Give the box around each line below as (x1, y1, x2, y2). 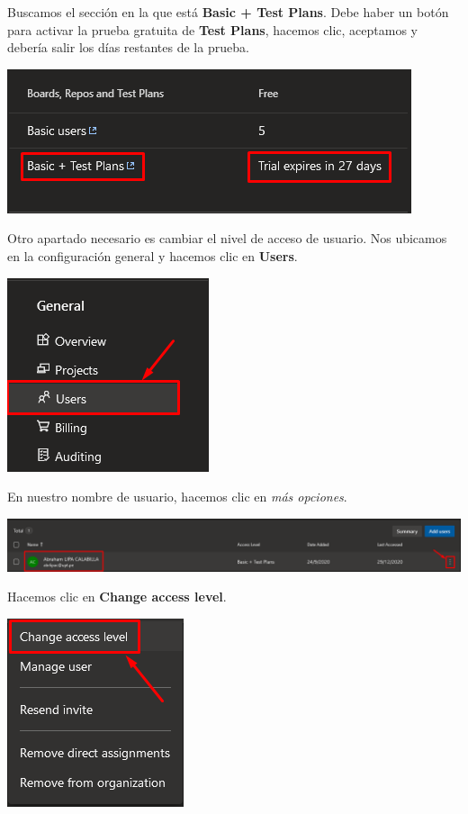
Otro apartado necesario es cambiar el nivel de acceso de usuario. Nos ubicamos (7, 229, 447, 248)
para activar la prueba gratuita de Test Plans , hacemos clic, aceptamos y (7, 20, 418, 39)
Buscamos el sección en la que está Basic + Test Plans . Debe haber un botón (7, 3, 449, 21)
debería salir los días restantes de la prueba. (7, 38, 249, 57)
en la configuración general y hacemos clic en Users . (7, 246, 298, 265)
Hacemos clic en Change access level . (7, 587, 227, 606)
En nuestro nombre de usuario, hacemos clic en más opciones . (7, 487, 347, 506)
